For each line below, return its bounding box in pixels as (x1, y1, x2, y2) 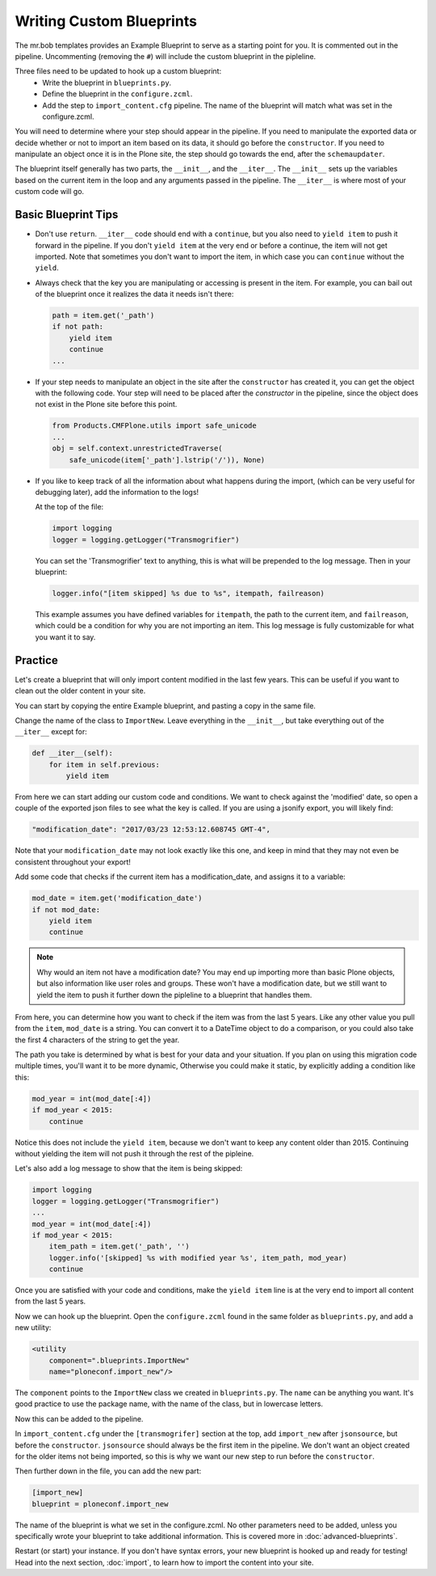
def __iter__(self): (31, 749, 113, 758)
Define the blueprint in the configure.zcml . (42, 89, 193, 99)
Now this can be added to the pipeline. (15, 1413, 144, 1423)
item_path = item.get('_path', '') (48, 1242, 190, 1251)
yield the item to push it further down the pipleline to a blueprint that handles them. (36, 990, 312, 999)
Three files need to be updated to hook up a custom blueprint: (15, 66, 222, 76)
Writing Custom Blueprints (15, 12, 198, 30)
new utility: (15, 1323, 52, 1333)
